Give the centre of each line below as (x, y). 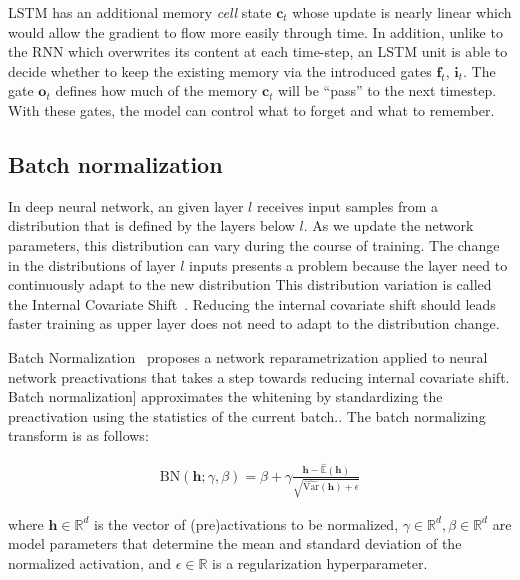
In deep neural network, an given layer (126, 205)
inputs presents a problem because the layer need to (348, 264)
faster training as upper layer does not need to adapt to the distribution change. (254, 323)
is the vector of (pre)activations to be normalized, (246, 523)
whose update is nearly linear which (402, 12)
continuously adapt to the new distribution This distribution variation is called (250, 284)
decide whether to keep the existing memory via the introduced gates (220, 70)
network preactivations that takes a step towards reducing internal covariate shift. (259, 376)
